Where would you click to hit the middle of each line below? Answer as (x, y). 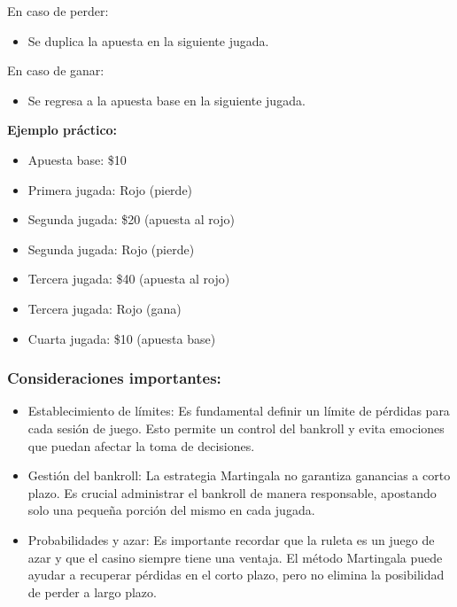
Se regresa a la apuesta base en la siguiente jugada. (167, 100)
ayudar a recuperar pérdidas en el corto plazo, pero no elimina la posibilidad (236, 575)
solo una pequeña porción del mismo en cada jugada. (171, 510)
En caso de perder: (58, 11)
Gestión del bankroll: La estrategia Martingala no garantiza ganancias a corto (239, 475)
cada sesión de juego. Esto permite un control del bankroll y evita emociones (236, 428)
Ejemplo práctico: (62, 130)
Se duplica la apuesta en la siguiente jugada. (148, 40)
